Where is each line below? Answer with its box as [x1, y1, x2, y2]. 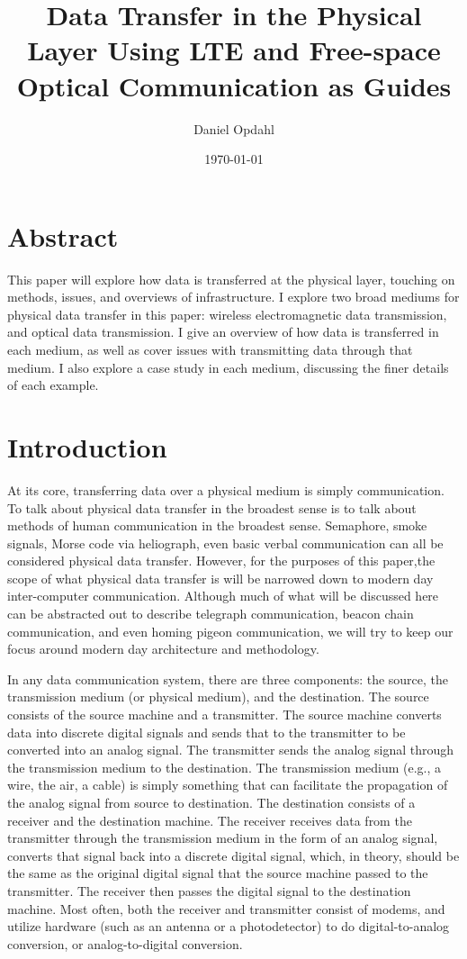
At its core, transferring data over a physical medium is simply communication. [7, 480, 445, 499]
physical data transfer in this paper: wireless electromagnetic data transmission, [7, 304, 447, 323]
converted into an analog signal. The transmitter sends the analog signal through [7, 740, 454, 759]
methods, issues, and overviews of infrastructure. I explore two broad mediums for [7, 287, 460, 306]
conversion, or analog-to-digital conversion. [7, 934, 243, 953]
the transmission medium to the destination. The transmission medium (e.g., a [7, 757, 442, 776]
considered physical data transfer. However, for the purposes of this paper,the [7, 551, 436, 570]
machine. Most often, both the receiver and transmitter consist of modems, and [7, 899, 445, 918]
